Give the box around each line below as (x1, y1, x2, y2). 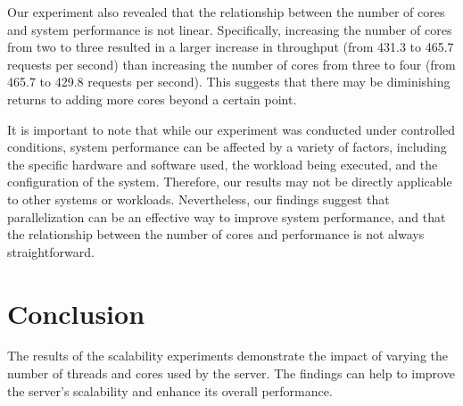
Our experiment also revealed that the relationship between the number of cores (7, 3, 445, 21)
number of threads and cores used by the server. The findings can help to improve (7, 364, 455, 383)
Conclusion (7, 294, 145, 331)
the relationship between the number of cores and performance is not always (7, 225, 425, 244)
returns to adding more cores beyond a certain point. (7, 89, 297, 108)
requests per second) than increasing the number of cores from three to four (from (7, 54, 456, 73)
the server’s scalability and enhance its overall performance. (7, 381, 333, 400)
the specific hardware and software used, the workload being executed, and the (7, 154, 438, 173)
